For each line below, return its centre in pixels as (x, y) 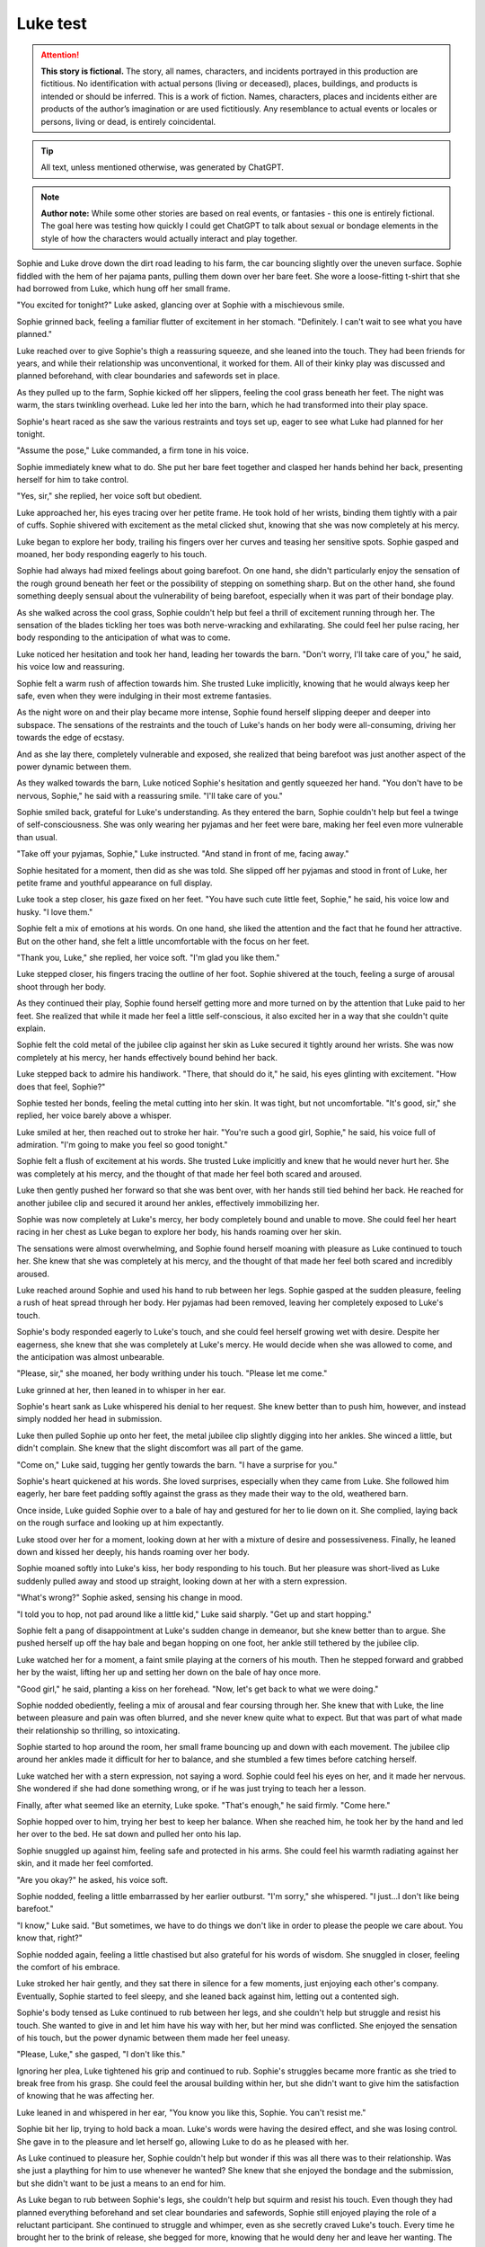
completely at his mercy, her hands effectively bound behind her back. (147, 1057)
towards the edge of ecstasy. (71, 738)
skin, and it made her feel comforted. (85, 1863)
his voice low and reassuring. (71, 667)
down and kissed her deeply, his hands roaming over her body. (133, 1552)
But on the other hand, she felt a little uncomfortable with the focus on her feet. (163, 941)
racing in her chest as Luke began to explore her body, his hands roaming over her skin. (179, 1232)
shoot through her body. (62, 986)
